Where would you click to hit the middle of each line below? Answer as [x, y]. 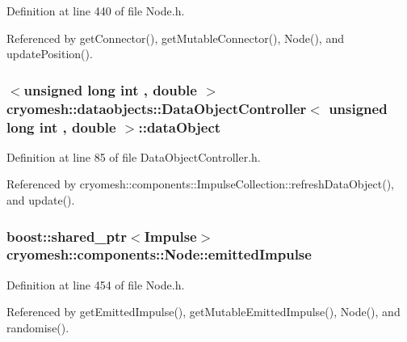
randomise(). [38, 327]
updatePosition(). [50, 54]
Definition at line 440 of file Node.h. [96, 11]
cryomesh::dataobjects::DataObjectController [157, 108]
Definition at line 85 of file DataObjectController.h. [134, 156]
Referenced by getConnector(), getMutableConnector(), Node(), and [175, 38]
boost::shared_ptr [67, 236]
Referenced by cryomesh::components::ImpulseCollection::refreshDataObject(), [200, 184]
